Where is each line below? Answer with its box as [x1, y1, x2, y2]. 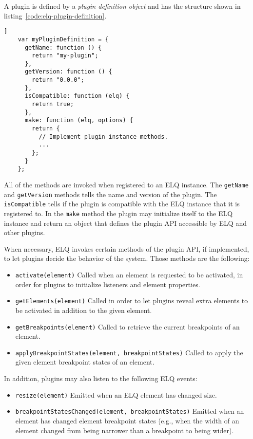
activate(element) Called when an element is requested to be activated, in [15, 270, 243, 279]
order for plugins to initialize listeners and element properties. [15, 279, 200, 289]
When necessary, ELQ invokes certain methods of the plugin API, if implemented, [4, 243, 249, 254]
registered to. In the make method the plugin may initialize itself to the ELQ [4, 208, 233, 218]
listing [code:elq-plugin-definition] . [4, 10, 107, 20]
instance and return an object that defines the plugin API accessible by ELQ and [4, 218, 247, 228]
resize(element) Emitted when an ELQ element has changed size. [15, 389, 217, 400]
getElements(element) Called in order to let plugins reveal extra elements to [15, 295, 248, 306]
